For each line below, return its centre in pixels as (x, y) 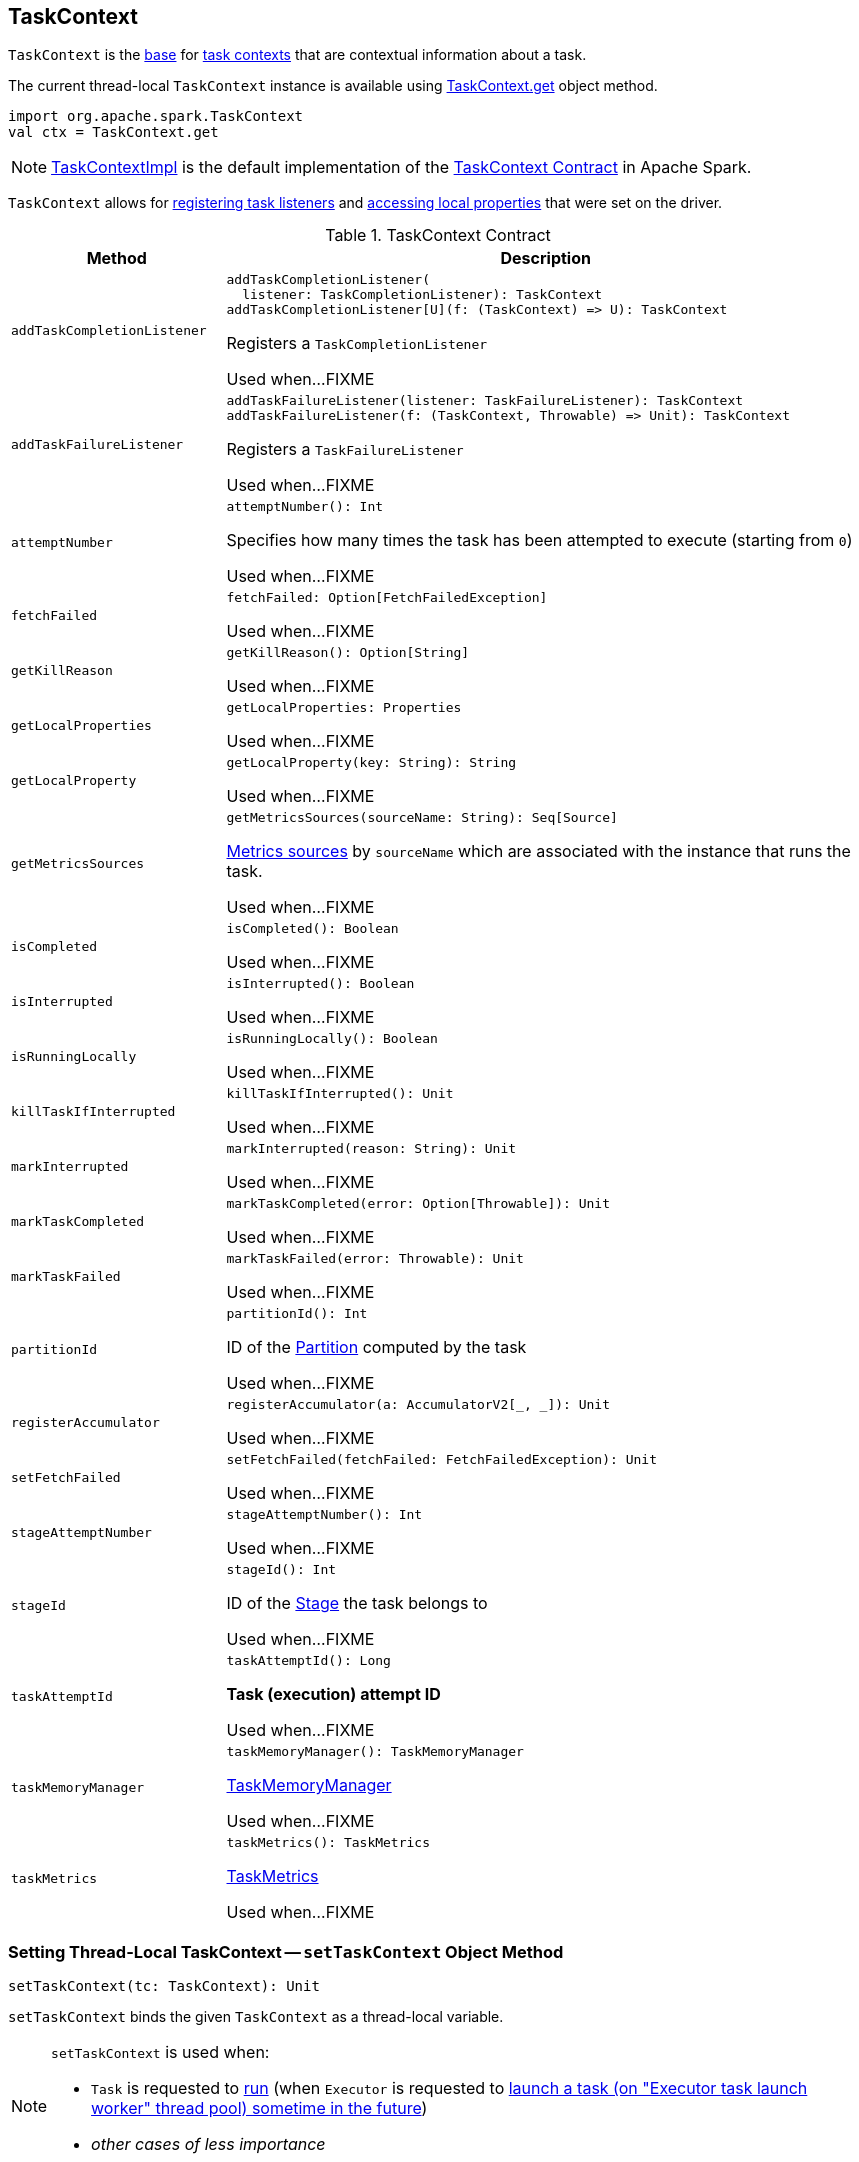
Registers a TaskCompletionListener (357, 343)
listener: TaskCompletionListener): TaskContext (422, 295)
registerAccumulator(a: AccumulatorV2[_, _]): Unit (418, 1405)
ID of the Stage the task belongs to (357, 1603)
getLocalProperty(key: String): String (371, 763)
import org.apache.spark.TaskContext (156, 116)
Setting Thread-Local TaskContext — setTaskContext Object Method (286, 1951)
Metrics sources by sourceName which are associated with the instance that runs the (538, 851)
